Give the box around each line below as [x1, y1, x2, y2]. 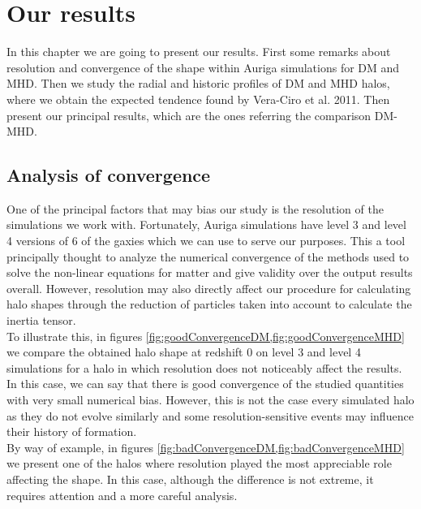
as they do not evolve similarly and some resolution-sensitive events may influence [6, 407, 414, 424]
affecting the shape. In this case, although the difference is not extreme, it [6, 470, 374, 487]
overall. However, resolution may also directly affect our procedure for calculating [6, 279, 411, 296]
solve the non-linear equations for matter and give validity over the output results [6, 264, 413, 281]
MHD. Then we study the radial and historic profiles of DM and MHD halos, [6, 75, 390, 92]
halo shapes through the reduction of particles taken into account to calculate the [6, 295, 412, 313]
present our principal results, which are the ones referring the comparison [6, 106, 372, 123]
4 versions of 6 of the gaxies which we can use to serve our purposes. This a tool [6, 232, 406, 249]
